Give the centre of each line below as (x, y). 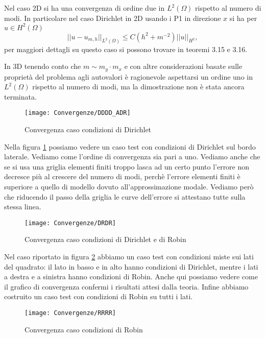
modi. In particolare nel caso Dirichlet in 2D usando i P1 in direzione (113, 18)
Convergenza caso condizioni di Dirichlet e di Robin (105, 239)
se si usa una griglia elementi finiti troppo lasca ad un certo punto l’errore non (127, 166)
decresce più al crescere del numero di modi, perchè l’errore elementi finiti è (122, 176)
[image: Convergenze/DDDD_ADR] (78, 113)
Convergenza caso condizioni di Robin (84, 329)
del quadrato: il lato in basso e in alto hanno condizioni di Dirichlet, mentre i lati (131, 266)
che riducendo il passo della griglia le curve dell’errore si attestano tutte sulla (125, 196)
